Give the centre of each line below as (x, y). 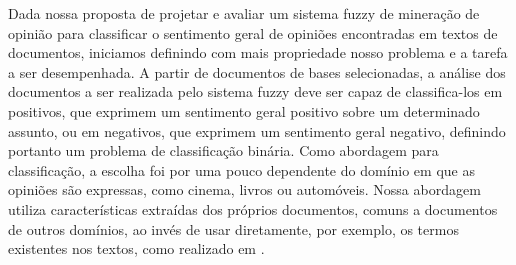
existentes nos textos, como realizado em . (136, 248)
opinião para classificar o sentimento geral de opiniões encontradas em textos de (253, 32)
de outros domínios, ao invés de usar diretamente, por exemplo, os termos (233, 228)
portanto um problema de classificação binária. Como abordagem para (223, 150)
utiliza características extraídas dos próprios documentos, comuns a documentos (253, 208)
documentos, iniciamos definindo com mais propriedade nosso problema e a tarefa (258, 52)
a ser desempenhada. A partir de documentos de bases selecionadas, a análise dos (257, 71)
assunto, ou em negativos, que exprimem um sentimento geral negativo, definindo (257, 130)
